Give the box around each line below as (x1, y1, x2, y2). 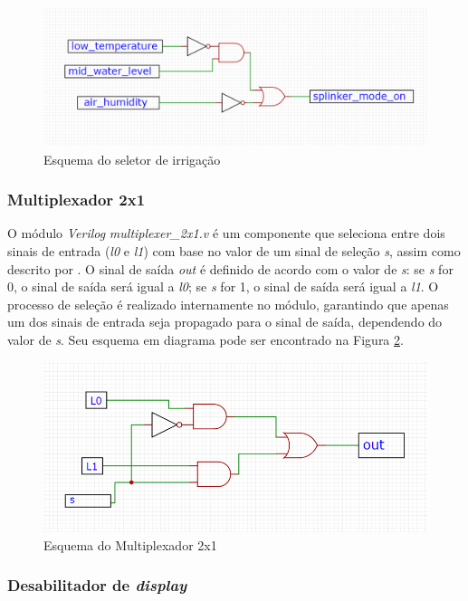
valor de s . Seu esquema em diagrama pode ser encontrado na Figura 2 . (7, 330, 404, 348)
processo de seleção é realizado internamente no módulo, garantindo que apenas (7, 294, 449, 313)
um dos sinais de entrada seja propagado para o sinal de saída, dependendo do (7, 312, 443, 331)
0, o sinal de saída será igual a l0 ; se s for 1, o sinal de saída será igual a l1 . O (7, 277, 439, 296)
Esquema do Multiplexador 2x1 (43, 535, 217, 554)
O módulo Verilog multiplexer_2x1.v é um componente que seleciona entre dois (7, 224, 445, 243)
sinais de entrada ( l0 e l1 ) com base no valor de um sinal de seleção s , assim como (7, 242, 461, 261)
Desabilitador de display (7, 574, 187, 596)
